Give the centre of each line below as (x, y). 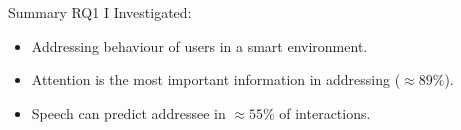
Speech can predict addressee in (128, 112)
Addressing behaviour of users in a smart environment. (199, 45)
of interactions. (325, 112)
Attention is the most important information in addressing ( (216, 79)
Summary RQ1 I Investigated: (100, 12)
